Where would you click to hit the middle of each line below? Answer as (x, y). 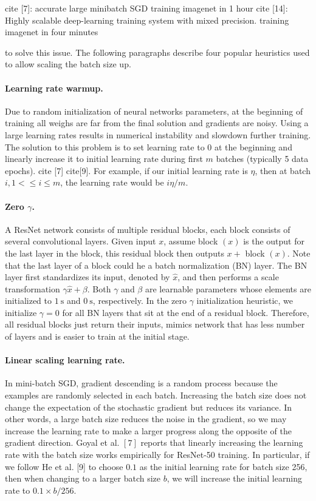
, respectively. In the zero (139, 301)
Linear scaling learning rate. (65, 360)
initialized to (29, 301)
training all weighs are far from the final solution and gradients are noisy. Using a (157, 123)
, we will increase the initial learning (234, 478)
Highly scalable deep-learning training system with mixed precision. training (147, 20)
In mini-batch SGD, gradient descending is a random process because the (141, 383)
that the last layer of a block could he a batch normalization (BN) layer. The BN (156, 265)
